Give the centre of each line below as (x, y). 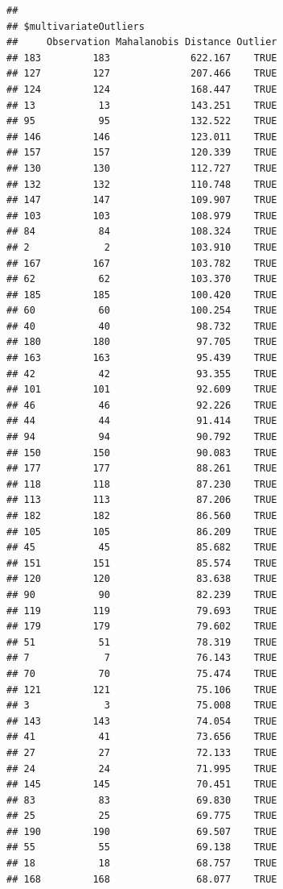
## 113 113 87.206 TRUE (142, 500)
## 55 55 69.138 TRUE (142, 847)
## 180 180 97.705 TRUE (142, 342)
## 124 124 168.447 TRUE (142, 89)
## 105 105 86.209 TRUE (142, 532)
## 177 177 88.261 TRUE (142, 469)
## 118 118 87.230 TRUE (142, 484)
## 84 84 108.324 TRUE (142, 232)
